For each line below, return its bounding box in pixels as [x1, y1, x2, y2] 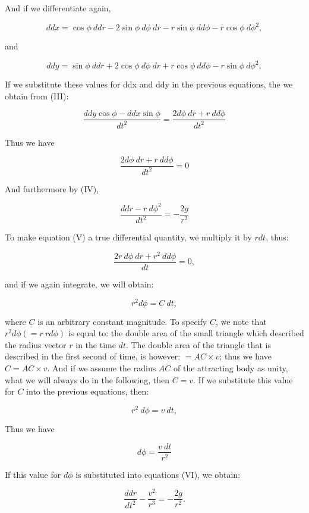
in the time [75, 338, 116, 351]
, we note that [215, 315, 267, 327]
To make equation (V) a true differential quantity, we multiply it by [5, 231, 252, 243]
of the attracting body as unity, [174, 362, 288, 374]
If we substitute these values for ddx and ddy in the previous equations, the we [5, 78, 293, 90]
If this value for [5, 468, 61, 480]
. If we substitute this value [193, 373, 293, 386]
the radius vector [5, 338, 67, 351]
